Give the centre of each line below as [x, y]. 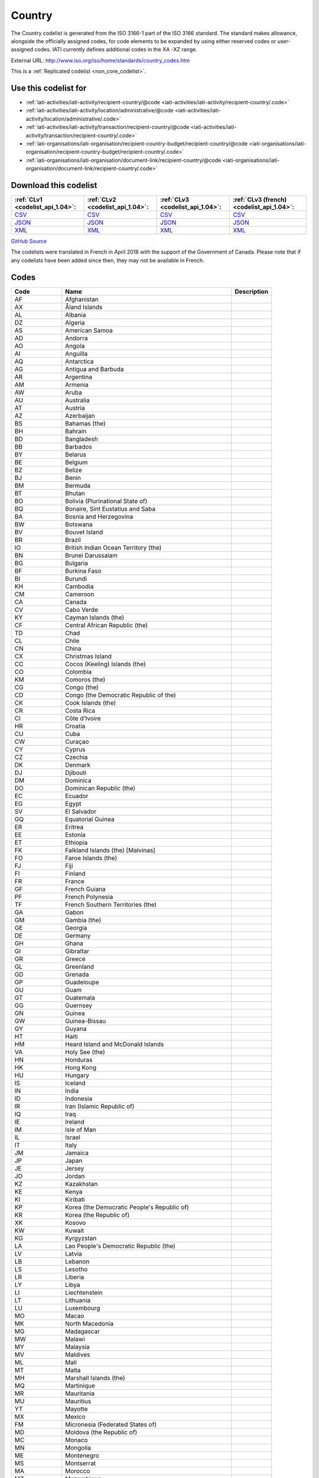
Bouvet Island [84, 532]
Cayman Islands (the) [95, 617]
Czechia [77, 757]
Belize [74, 470]
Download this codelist [54, 185]
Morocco [78, 1471]
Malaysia [77, 1347]
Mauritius [78, 1401]
